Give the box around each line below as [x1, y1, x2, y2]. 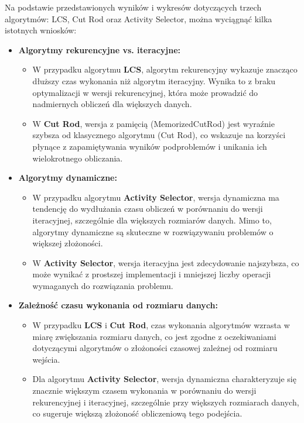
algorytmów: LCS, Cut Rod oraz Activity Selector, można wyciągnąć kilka [5, 12, 272, 25]
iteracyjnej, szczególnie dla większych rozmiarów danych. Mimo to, [32, 214, 272, 226]
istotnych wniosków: [5, 24, 77, 36]
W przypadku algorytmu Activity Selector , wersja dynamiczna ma [32, 191, 279, 203]
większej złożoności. [32, 237, 103, 249]
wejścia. [32, 353, 60, 365]
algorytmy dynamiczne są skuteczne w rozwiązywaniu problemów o [32, 225, 274, 238]
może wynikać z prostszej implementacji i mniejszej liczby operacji [32, 268, 271, 280]
